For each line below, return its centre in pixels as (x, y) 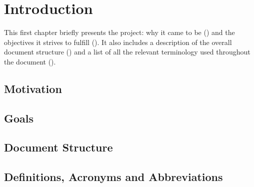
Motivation (33, 88)
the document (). (30, 61)
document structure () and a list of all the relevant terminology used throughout (127, 52)
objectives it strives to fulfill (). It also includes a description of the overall (118, 42)
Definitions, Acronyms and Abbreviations (113, 177)
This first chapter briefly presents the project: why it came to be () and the (119, 32)
